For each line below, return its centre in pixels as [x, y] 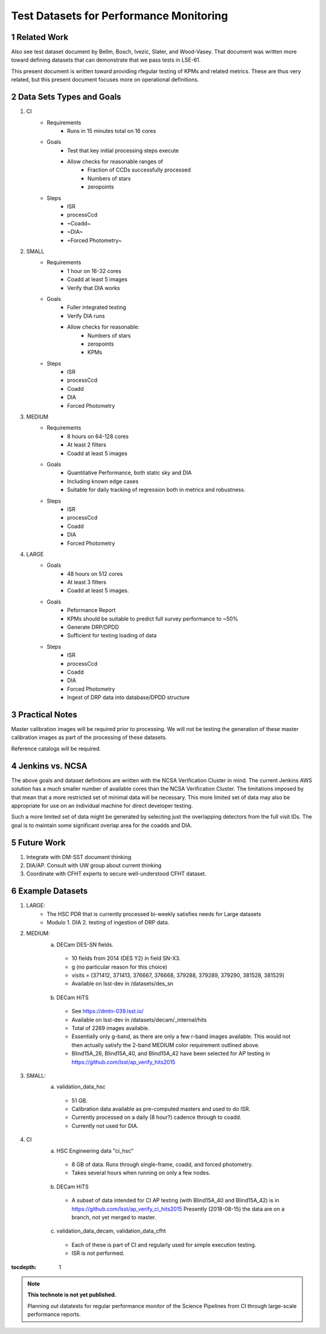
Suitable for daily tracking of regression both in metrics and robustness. [156, 490]
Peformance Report [91, 610]
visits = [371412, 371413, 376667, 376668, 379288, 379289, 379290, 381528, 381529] [178, 975]
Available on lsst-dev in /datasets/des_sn [123, 984]
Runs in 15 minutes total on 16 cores [112, 130]
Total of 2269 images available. [110, 1028]
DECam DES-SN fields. [85, 944]
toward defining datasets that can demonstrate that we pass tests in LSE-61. [106, 60]
